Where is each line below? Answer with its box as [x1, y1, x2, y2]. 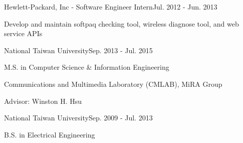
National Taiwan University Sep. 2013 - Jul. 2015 [4, 45, 153, 55]
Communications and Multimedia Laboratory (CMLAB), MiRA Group [4, 78, 222, 89]
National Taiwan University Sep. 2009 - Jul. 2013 [4, 112, 153, 123]
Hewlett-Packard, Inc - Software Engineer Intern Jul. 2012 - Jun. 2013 [4, 2, 217, 12]
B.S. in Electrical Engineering [4, 129, 95, 139]
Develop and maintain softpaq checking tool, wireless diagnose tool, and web [4, 18, 239, 29]
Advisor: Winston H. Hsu [4, 95, 82, 106]
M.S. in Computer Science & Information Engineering [4, 62, 169, 72]
